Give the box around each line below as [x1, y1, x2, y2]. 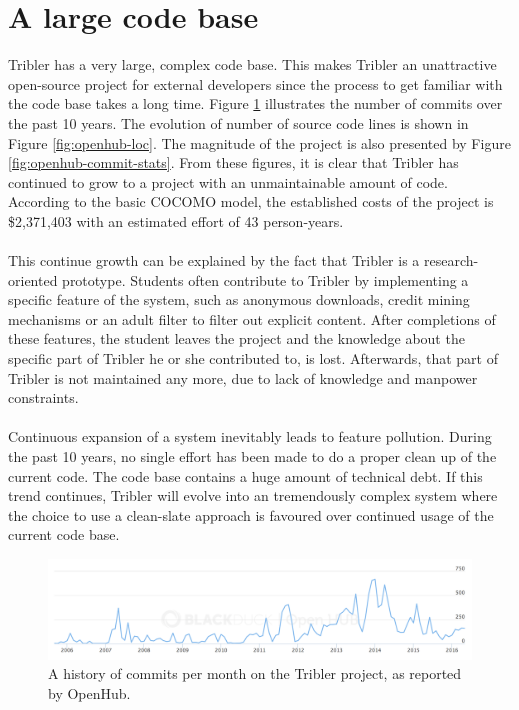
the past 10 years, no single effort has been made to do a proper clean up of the [8, 446, 497, 466]
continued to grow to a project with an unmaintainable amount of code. [8, 171, 448, 192]
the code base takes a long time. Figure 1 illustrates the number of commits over [8, 93, 503, 114]
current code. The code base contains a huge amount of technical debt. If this [8, 465, 483, 486]
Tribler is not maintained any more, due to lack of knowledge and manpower [8, 367, 478, 388]
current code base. [8, 524, 120, 545]
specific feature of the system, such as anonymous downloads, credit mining [8, 289, 470, 310]
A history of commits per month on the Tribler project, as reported [48, 663, 462, 684]
